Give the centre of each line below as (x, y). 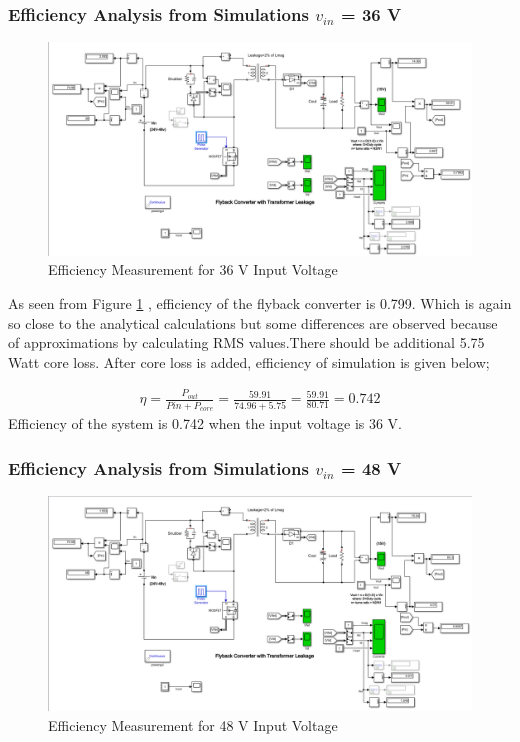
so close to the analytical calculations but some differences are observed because (253, 322)
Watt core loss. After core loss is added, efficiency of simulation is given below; (249, 361)
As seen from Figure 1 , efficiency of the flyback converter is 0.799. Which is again (260, 303)
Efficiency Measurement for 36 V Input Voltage (193, 269)
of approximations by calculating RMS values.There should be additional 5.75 (246, 342)
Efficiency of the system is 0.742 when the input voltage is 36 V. (205, 423)
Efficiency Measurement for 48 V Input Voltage (193, 724)
